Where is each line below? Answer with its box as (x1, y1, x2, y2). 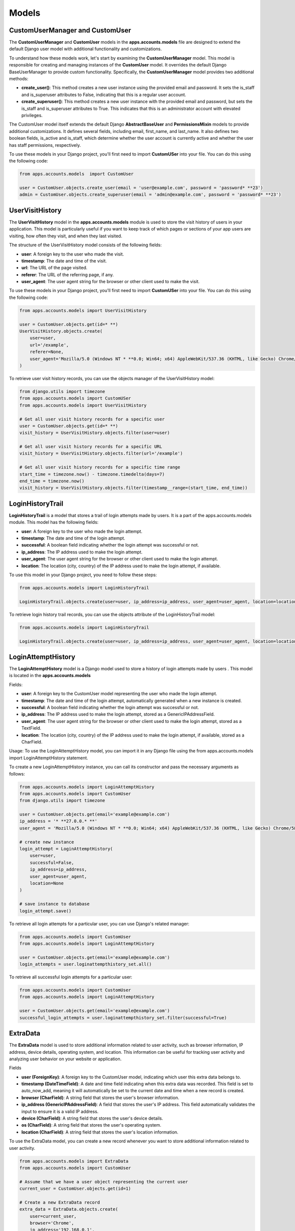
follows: (9, 771, 25, 777)
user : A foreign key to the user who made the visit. (21, 251, 124, 257)
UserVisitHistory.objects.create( (19, 328, 103, 334)
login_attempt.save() (19, 908, 72, 913)
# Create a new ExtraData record (19, 1199, 100, 1205)
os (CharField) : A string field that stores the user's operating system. (21, 1122, 162, 1128)
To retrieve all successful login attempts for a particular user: (9, 974, 133, 980)
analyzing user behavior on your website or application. (9, 1056, 122, 1062)
